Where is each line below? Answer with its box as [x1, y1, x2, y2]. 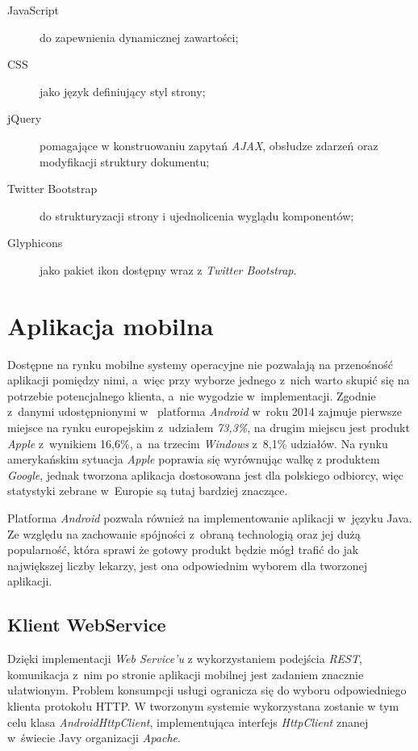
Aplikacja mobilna [7, 308, 214, 342]
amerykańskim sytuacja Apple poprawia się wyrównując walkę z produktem [7, 451, 380, 468]
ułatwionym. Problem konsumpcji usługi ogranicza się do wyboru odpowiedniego [7, 682, 407, 699]
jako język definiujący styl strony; [40, 82, 206, 99]
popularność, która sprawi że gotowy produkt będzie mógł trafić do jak [7, 541, 359, 558]
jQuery [7, 110, 42, 127]
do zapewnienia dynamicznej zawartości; [40, 28, 239, 45]
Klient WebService [7, 612, 166, 637]
